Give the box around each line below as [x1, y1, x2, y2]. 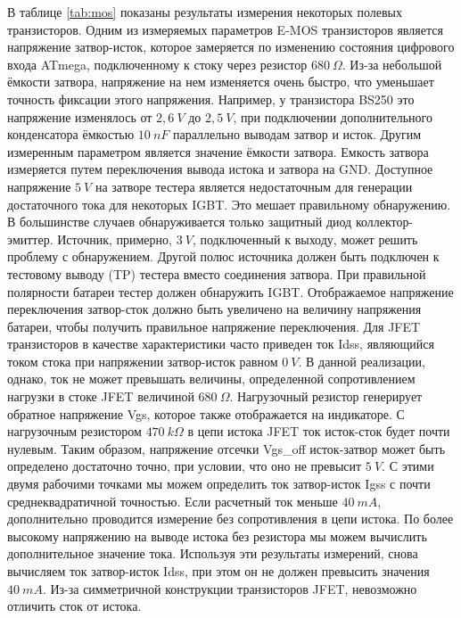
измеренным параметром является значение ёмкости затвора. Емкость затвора [7, 142, 429, 161]
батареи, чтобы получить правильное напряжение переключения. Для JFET [7, 317, 421, 335]
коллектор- [355, 212, 414, 231]
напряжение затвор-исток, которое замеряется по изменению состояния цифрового [7, 37, 455, 56]
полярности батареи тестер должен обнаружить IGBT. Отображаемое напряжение [7, 282, 454, 301]
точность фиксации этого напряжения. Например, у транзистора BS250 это [7, 89, 415, 108]
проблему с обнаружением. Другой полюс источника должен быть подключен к [7, 247, 440, 266]
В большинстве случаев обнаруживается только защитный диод [7, 212, 352, 231]
